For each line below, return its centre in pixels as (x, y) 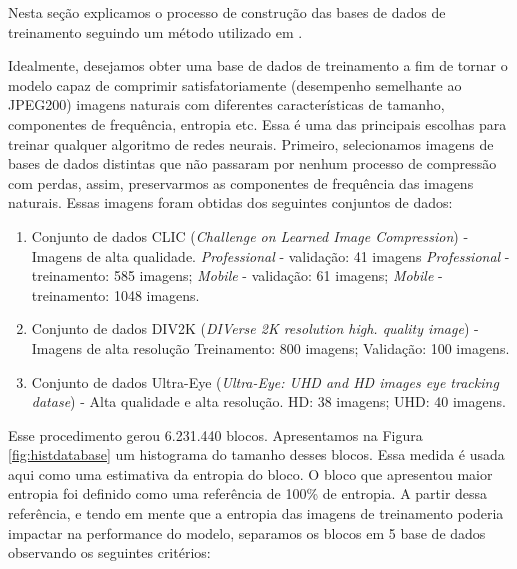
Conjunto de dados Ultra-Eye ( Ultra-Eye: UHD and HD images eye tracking (265, 381)
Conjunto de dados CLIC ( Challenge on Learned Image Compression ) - (250, 235)
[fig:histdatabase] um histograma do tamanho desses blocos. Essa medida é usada (256, 454)
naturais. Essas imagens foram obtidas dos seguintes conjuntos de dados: (230, 202)
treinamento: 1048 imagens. (115, 294)
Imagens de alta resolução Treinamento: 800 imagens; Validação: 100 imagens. (270, 347)
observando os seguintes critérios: (109, 552)
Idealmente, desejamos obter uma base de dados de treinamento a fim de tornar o (258, 65)
